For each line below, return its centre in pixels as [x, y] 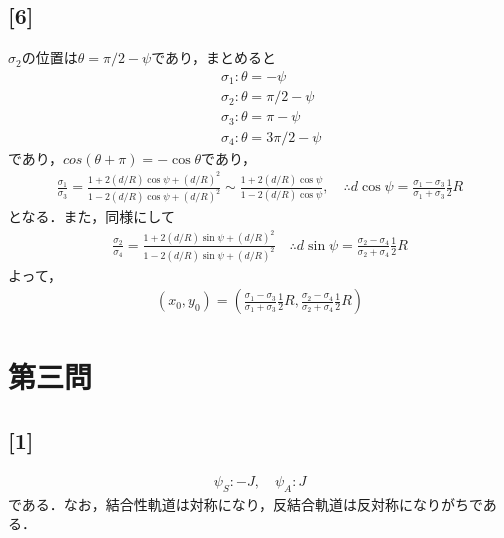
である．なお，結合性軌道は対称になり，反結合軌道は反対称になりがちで [245, 503]
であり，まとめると [214, 57]
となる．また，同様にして [91, 216]
